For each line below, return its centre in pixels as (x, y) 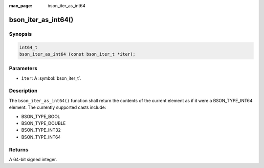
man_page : (21, 6)
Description (23, 91)
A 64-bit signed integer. (33, 159)
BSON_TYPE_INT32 (41, 130)
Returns (19, 149)
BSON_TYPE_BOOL (41, 116)
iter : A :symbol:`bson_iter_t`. (51, 78)
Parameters (23, 69)
